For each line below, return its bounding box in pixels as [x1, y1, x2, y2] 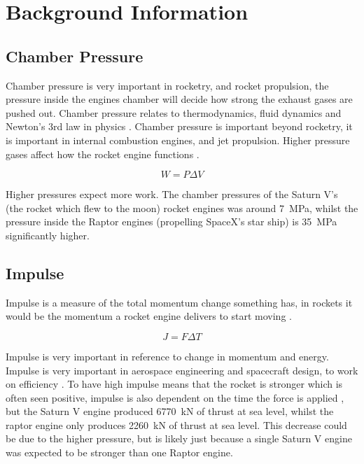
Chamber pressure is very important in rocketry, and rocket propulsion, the [6, 78, 329, 92]
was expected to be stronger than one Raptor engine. [6, 445, 233, 460]
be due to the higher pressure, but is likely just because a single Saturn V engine [6, 431, 352, 446]
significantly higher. [6, 227, 90, 242]
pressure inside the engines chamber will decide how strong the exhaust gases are [6, 92, 353, 106]
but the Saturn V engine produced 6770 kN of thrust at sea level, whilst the [6, 404, 334, 419]
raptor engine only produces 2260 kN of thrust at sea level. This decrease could [6, 417, 347, 432]
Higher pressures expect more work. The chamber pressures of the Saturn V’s [6, 187, 338, 202]
